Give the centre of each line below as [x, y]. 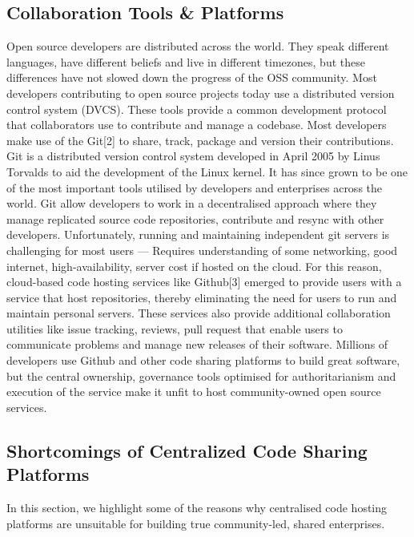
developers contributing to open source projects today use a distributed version [201, 93]
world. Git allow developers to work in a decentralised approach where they [192, 203]
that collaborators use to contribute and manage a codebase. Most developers [197, 125]
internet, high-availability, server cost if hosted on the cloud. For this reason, [194, 266]
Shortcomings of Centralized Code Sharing [187, 450]
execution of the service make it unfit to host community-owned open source [194, 392]
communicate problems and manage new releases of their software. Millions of [197, 344]
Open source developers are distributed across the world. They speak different [198, 46]
